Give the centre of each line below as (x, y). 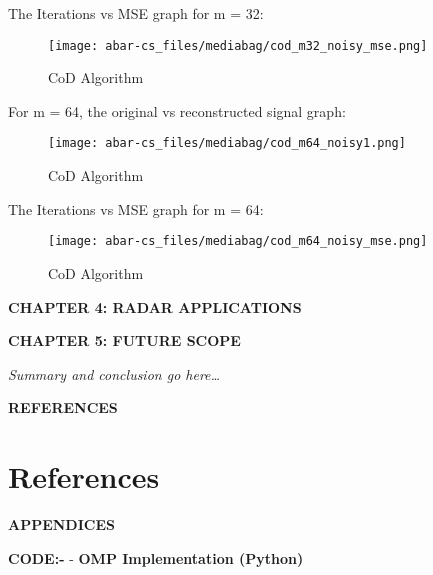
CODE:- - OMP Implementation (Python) (156, 557)
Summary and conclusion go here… (114, 373)
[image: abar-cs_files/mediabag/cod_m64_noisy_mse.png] (238, 241)
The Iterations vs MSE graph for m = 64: (136, 208)
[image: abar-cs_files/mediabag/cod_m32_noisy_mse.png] (238, 45)
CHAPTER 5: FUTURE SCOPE (124, 340)
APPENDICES (61, 524)
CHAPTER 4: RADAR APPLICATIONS (155, 306)
